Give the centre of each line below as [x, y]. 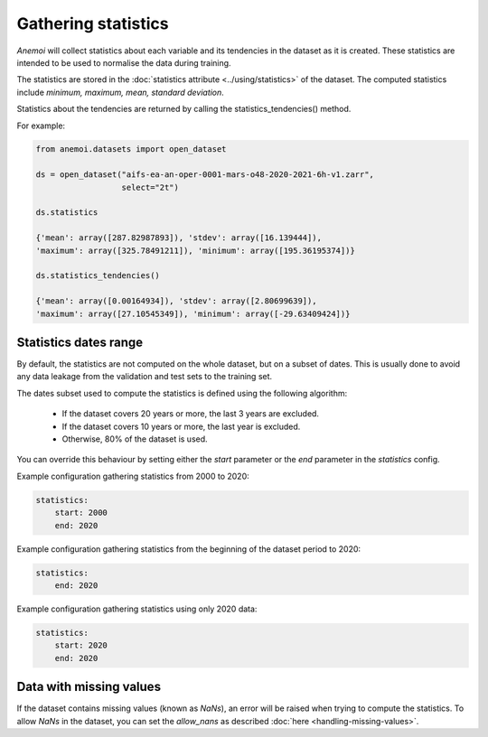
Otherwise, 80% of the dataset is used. [135, 439]
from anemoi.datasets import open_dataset [131, 149]
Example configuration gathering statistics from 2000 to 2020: [133, 476]
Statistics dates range [80, 342]
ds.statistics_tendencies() [98, 276]
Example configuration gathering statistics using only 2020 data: [137, 609]
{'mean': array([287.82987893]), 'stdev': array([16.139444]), [179, 238]
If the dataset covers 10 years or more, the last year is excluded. [181, 426]
